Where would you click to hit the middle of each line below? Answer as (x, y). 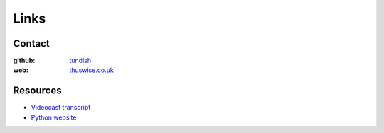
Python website (54, 117)
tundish (80, 61)
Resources (37, 91)
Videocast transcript (61, 108)
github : (24, 61)
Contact (31, 44)
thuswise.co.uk (91, 70)
